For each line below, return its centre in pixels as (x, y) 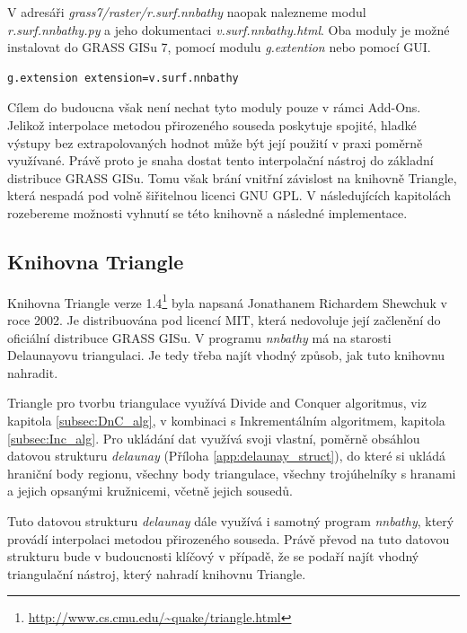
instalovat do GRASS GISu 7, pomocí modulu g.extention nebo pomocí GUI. (219, 47)
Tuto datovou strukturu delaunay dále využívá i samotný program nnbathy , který (231, 520)
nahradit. (33, 372)
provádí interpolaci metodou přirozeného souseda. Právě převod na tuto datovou (229, 538)
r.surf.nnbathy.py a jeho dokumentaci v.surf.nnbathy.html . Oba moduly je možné (229, 29)
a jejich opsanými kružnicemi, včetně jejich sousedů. (150, 491)
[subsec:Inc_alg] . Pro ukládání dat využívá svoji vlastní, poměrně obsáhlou (214, 438)
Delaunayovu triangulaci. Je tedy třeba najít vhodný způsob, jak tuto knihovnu (226, 355)
